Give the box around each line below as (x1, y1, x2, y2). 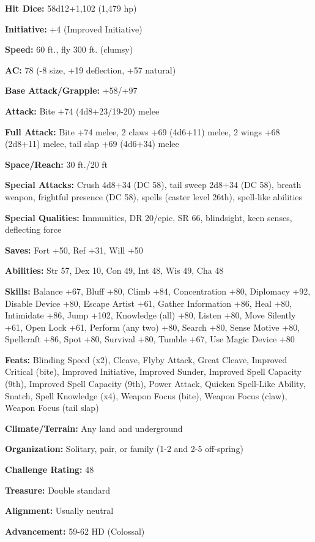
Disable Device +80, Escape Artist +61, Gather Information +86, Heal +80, (5, 296, 292, 309)
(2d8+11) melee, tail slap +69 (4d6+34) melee (5, 137, 179, 150)
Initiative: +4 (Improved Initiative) (5, 22, 143, 35)
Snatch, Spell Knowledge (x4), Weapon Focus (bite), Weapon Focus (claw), (5, 389, 287, 402)
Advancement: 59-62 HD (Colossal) (5, 524, 145, 537)
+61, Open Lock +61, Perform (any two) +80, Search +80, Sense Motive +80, (5, 320, 300, 333)
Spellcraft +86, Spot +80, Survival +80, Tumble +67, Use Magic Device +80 (5, 333, 295, 345)
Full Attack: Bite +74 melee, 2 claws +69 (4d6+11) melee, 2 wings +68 (5, 125, 280, 138)
